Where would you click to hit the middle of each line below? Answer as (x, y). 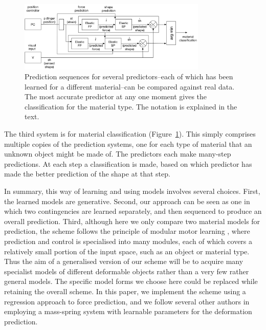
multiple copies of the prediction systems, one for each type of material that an (128, 144)
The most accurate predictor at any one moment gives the (116, 96)
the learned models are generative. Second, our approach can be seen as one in (127, 201)
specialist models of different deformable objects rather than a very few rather (127, 271)
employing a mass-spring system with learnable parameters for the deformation (128, 311)
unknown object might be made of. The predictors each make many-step (118, 154)
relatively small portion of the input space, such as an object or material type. (127, 251)
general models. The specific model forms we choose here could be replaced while (131, 281)
